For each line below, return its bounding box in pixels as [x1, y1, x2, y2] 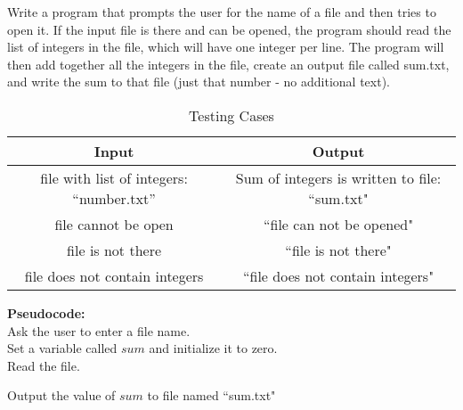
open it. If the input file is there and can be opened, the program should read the [7, 20, 451, 38]
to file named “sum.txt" [147, 386, 276, 405]
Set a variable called [7, 339, 118, 357]
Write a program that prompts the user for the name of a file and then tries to [7, 3, 436, 20]
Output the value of [7, 386, 116, 405]
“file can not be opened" [263, 213, 414, 234]
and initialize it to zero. [149, 339, 278, 357]
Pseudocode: [7, 303, 85, 322]
